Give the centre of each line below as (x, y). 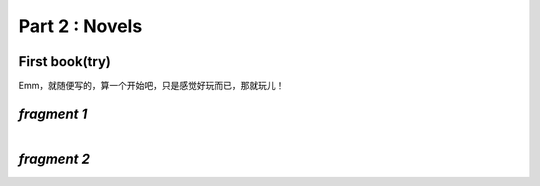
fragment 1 (53, 113)
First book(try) (65, 61)
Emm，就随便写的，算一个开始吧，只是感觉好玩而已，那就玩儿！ (151, 86)
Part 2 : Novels (80, 26)
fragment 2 (54, 158)
